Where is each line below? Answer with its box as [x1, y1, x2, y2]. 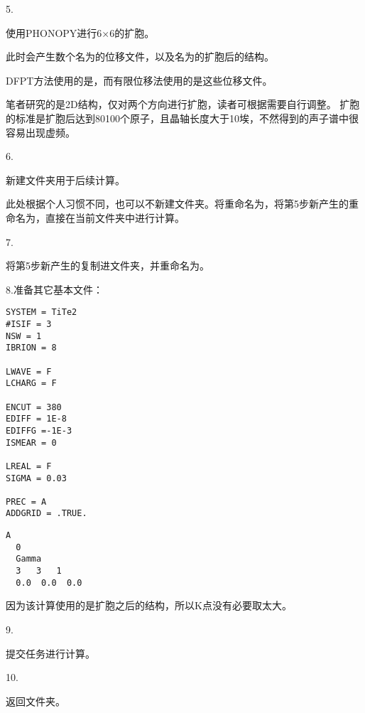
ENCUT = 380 [6, 402, 62, 412]
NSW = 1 [6, 331, 42, 341]
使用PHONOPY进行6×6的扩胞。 [6, 25, 155, 40]
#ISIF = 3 [6, 318, 52, 329]
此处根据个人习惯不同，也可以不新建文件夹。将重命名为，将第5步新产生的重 [6, 196, 359, 211]
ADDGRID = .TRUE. [6, 508, 87, 519]
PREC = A [6, 496, 47, 507]
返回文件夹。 [6, 693, 65, 708]
